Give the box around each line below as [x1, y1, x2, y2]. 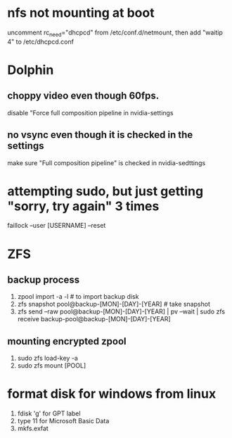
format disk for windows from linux [7, 386, 217, 402]
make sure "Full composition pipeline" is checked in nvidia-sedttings [7, 158, 206, 167]
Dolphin [7, 62, 54, 78]
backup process [7, 274, 80, 286]
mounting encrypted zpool [7, 335, 127, 347]
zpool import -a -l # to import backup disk [17, 292, 139, 301]
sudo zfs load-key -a [17, 354, 79, 363]
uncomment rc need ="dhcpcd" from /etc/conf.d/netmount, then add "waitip [7, 28, 224, 38]
